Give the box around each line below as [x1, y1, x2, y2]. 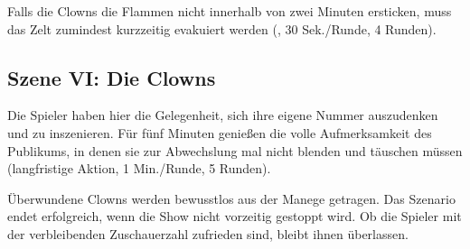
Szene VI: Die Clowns [7, 63, 216, 91]
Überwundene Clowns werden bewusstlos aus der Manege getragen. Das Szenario [7, 189, 456, 207]
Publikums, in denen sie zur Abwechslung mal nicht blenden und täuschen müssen [7, 141, 463, 160]
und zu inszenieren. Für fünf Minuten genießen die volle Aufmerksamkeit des [7, 123, 432, 142]
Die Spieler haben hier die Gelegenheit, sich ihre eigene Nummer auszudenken [7, 106, 438, 124]
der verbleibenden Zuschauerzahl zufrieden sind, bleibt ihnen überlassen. [7, 224, 409, 243]
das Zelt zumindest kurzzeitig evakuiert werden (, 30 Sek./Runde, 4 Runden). [7, 19, 437, 38]
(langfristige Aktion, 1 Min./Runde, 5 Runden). [7, 159, 271, 178]
